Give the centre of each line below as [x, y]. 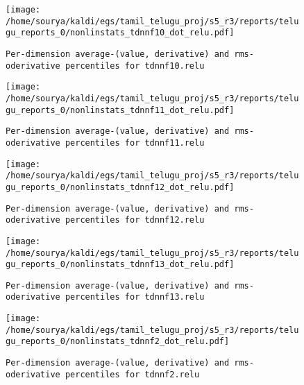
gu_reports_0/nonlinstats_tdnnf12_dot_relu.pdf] [120, 187]
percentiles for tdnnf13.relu [135, 297]
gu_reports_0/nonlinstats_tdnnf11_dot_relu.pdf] [120, 110]
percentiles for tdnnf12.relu [135, 220]
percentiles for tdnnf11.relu [135, 143]
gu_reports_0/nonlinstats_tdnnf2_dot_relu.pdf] [118, 342]
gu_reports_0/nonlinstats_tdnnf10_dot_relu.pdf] [120, 33]
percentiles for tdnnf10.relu [135, 66]
